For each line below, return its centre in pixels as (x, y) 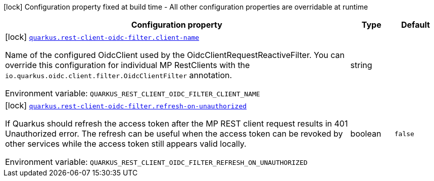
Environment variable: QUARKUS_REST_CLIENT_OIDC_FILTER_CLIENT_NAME (133, 93)
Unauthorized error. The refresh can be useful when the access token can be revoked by (174, 134)
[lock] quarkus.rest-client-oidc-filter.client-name (102, 37)
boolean (366, 134)
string (361, 65)
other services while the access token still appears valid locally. (126, 144)
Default (415, 25)
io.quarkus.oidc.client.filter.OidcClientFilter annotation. (119, 75)
